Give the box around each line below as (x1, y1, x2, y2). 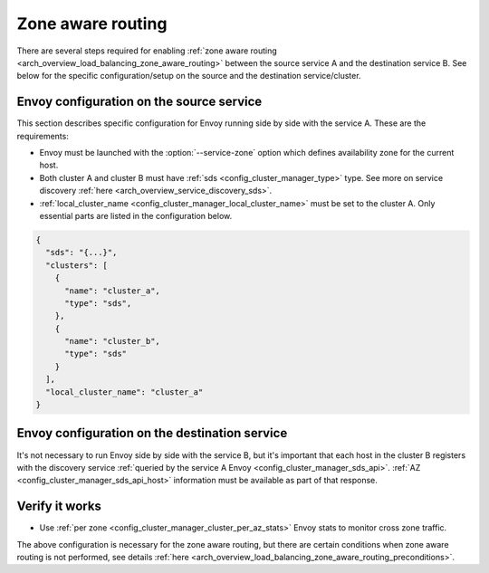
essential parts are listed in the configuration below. (39, 210, 233, 221)
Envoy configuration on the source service (16, 94, 263, 110)
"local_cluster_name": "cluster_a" (45, 387, 204, 397)
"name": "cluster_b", (64, 336, 160, 347)
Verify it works (16, 499, 101, 514)
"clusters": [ (45, 260, 109, 271)
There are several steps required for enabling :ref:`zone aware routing (16, 45, 278, 56)
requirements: (16, 130, 70, 141)
